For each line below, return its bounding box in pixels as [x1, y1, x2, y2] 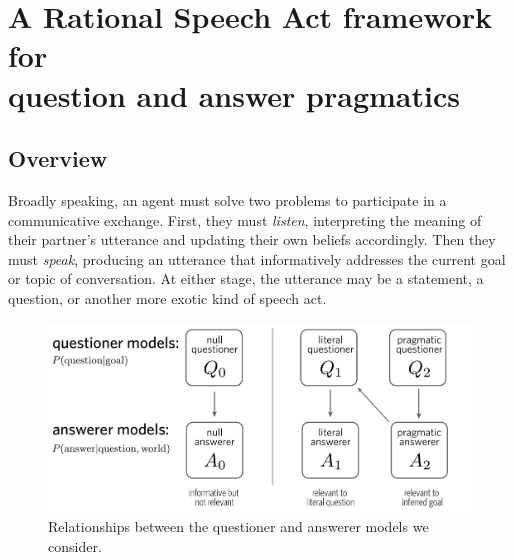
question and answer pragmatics [8, 74, 460, 115]
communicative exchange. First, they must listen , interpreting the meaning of [8, 209, 482, 230]
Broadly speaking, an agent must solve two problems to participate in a [8, 189, 447, 210]
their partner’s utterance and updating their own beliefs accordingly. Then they [8, 229, 496, 250]
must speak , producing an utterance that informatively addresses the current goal [8, 248, 506, 269]
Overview [8, 143, 108, 174]
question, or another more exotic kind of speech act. [8, 287, 327, 308]
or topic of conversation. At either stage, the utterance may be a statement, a [8, 268, 484, 289]
